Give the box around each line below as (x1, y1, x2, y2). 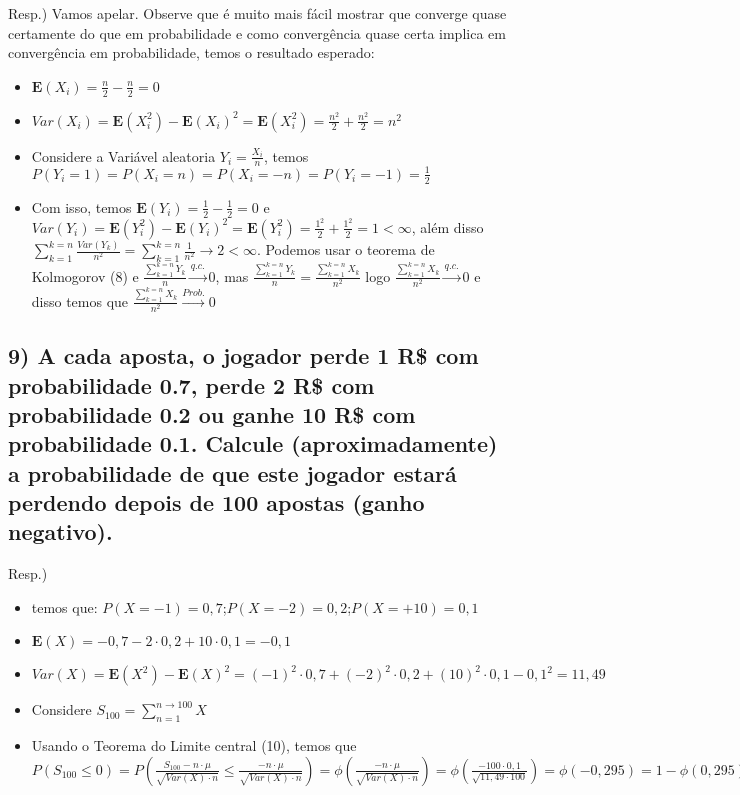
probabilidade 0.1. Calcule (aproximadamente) (8, 428, 498, 459)
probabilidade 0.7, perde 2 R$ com (8, 369, 375, 400)
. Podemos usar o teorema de (256, 239, 435, 259)
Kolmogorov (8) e (31, 265, 139, 286)
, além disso (411, 216, 484, 237)
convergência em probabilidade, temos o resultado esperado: (8, 42, 375, 63)
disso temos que (31, 290, 129, 311)
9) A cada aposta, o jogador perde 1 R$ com (8, 340, 479, 371)
